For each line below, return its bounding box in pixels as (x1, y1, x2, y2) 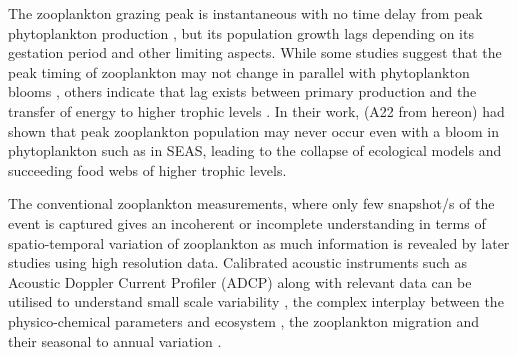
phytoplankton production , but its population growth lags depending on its (8, 22, 474, 43)
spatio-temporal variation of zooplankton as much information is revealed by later (8, 232, 510, 253)
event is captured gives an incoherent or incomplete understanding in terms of (8, 212, 486, 233)
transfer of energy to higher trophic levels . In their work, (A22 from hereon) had (8, 100, 505, 121)
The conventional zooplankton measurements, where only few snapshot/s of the (8, 193, 495, 214)
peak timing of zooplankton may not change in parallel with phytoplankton (8, 61, 470, 82)
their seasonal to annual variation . (8, 330, 222, 351)
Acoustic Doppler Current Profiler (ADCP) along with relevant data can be (8, 271, 472, 292)
